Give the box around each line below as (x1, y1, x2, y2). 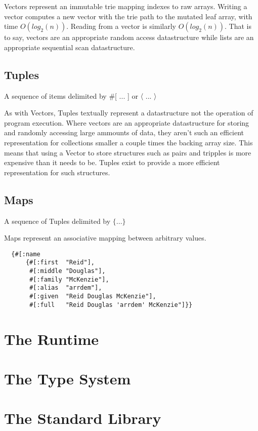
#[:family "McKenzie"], (29, 276, 109, 283)
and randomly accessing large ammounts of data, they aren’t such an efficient (4, 127, 244, 138)
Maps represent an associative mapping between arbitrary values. (4, 232, 206, 243)
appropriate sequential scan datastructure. (4, 42, 135, 52)
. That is (225, 21, 251, 31)
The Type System (4, 368, 131, 388)
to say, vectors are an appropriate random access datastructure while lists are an (4, 32, 254, 43)
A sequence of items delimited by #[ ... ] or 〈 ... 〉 (4, 90, 157, 101)
